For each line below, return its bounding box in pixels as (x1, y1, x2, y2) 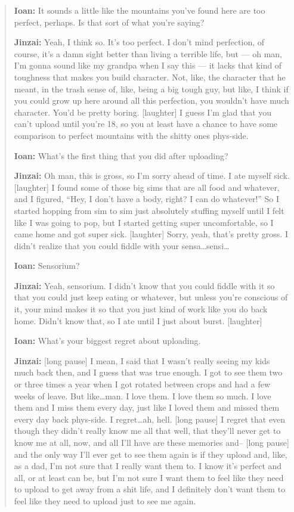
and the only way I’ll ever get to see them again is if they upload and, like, (14, 448, 287, 460)
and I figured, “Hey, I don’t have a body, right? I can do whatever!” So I (14, 193, 280, 205)
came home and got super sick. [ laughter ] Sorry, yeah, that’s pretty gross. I (14, 228, 288, 240)
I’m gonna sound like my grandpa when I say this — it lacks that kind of (14, 59, 282, 72)
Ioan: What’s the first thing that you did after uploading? (14, 149, 228, 162)
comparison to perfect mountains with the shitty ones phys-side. (14, 129, 249, 141)
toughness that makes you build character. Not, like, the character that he (14, 70, 286, 83)
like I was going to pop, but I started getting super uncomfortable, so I (14, 216, 274, 228)
